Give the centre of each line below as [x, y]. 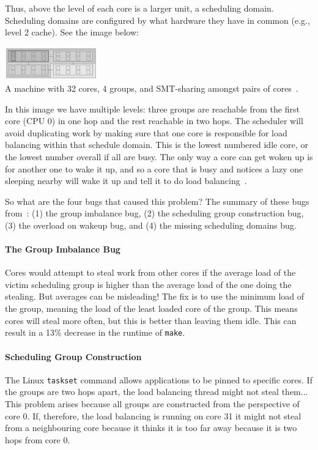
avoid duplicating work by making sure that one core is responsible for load [146, 132]
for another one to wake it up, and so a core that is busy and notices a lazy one [154, 168]
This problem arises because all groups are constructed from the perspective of [152, 403]
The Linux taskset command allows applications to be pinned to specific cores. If [159, 379]
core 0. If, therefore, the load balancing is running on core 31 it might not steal [153, 415]
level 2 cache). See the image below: [72, 32]
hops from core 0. [38, 439]
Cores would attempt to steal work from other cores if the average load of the [150, 272]
